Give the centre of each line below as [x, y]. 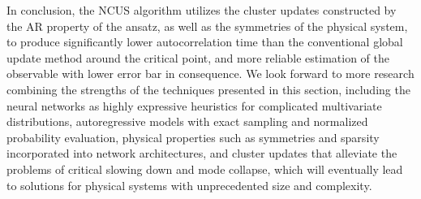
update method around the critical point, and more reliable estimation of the [198, 57]
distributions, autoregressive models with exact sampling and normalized [187, 121]
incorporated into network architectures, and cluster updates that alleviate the [202, 153]
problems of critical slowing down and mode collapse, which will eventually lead [205, 169]
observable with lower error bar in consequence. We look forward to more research [210, 74]
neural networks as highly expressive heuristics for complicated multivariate [194, 105]
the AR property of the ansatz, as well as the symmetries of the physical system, [207, 26]
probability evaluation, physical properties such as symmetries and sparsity [193, 137]
